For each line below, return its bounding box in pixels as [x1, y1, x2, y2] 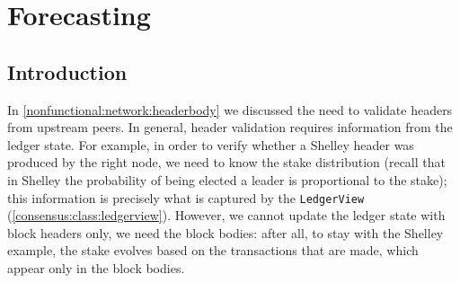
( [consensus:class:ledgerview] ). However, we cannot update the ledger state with [7, 206, 446, 225]
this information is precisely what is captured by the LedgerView [7, 188, 365, 207]
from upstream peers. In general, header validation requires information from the [7, 118, 453, 137]
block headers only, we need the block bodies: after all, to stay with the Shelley [7, 223, 444, 242]
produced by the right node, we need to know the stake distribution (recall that [7, 153, 446, 172]
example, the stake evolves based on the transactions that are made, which [7, 241, 419, 260]
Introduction [7, 57, 128, 85]
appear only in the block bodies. [7, 258, 185, 277]
